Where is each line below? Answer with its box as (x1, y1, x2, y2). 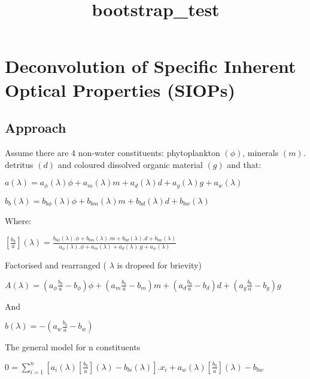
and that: (227, 158, 262, 170)
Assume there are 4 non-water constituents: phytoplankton (5, 146, 220, 158)
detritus (5, 158, 34, 170)
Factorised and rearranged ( (5, 258, 107, 271)
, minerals (242, 146, 279, 158)
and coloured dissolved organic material (57, 158, 203, 170)
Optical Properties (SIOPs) (5, 77, 236, 102)
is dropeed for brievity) (117, 258, 202, 271)
